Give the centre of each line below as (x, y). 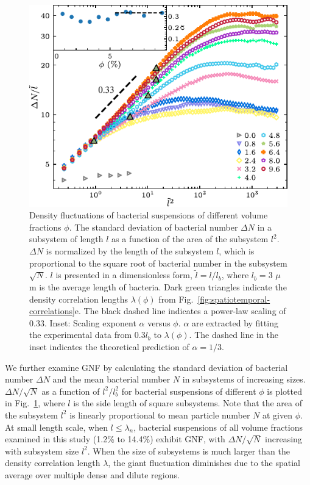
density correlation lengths (79, 299)
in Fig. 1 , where (35, 403)
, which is (237, 251)
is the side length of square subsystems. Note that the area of (188, 403)
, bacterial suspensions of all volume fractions (218, 427)
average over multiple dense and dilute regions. (92, 474)
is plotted (284, 391)
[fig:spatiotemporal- (234, 299)
